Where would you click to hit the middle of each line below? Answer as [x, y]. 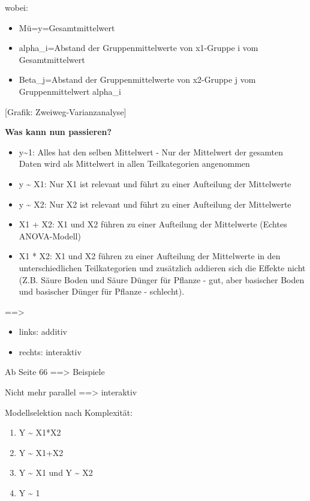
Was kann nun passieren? [58, 132]
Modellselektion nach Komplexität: [69, 412]
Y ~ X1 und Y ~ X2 [56, 472]
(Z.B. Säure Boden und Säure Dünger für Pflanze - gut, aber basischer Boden [162, 279]
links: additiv [43, 331]
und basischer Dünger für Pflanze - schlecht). [102, 291]
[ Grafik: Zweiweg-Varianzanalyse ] [66, 111]
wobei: [16, 7]
